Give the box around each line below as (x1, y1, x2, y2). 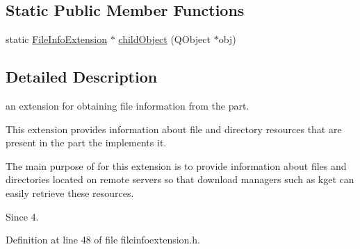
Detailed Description (6, 66, 158, 87)
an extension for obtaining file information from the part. (6, 98, 249, 112)
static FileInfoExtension (6, 32, 108, 46)
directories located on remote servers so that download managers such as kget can (6, 172, 354, 187)
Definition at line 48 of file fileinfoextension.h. (6, 232, 200, 247)
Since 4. (6, 209, 39, 223)
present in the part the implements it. (6, 135, 167, 150)
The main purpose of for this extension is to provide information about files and (6, 158, 347, 173)
